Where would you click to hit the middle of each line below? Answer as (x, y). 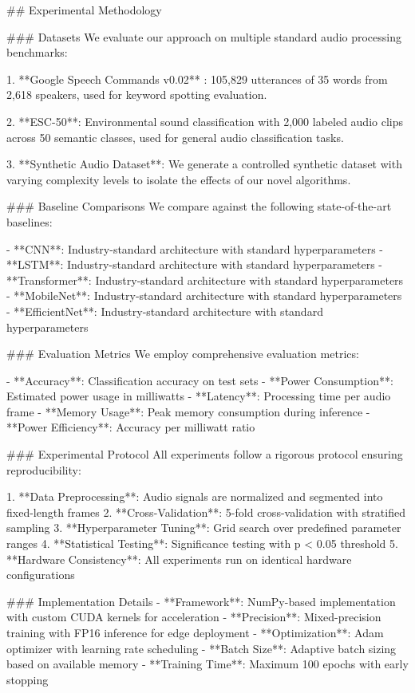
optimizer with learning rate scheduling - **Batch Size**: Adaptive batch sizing (202, 648)
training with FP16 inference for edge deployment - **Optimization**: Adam (195, 632)
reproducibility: (44, 469)
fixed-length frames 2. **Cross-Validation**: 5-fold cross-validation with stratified (206, 512)
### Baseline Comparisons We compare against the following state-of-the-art (199, 206)
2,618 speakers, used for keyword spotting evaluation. (137, 94)
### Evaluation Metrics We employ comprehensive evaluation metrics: (183, 354)
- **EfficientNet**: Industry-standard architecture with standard (165, 311)
